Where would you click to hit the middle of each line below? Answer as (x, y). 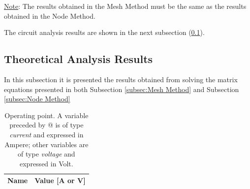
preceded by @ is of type (47, 125)
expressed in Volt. (47, 163)
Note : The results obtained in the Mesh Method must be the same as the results (125, 6)
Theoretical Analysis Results (78, 59)
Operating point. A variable (47, 115)
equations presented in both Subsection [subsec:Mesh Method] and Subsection (122, 89)
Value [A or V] (60, 180)
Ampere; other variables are (47, 144)
